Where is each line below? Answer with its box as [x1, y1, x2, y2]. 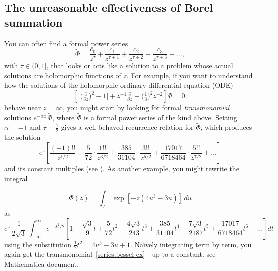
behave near [4, 102, 41, 113]
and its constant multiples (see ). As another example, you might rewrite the [4, 163, 239, 174]
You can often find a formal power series [4, 38, 128, 48]
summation [4, 14, 63, 30]
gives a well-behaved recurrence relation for [61, 122, 194, 132]
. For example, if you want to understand [126, 70, 253, 80]
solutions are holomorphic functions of [4, 70, 121, 80]
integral [4, 173, 28, 183]
